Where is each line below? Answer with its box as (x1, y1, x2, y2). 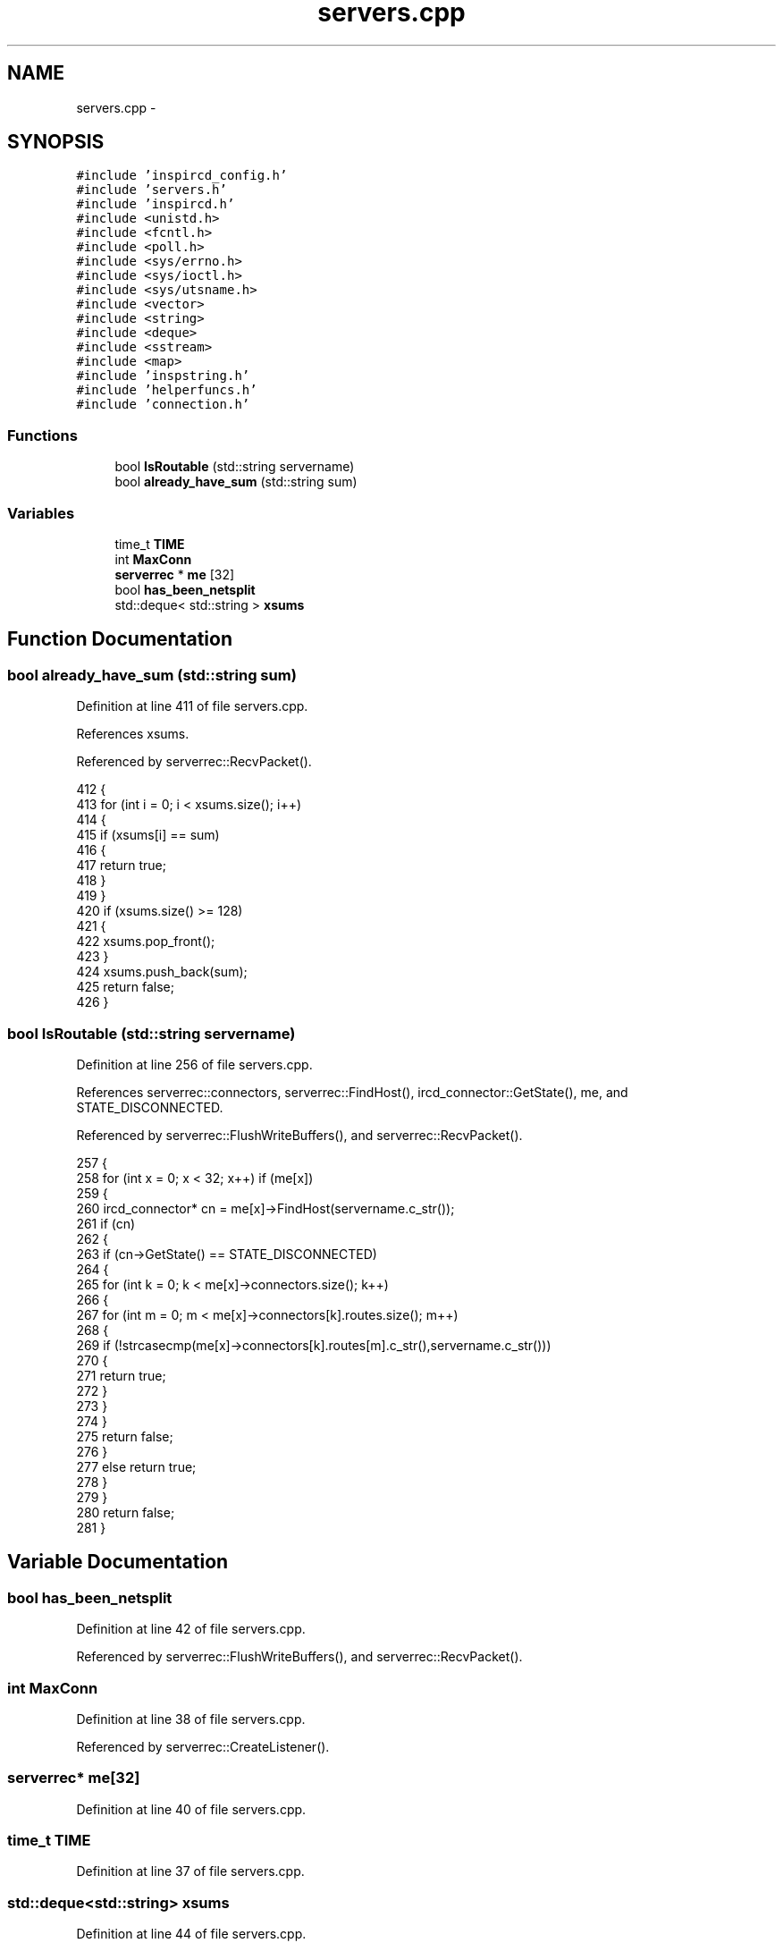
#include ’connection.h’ (76, 397, 250, 412)
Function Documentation (7, 628, 232, 651)
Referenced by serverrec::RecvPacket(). (76, 754, 312, 770)
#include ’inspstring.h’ (76, 368, 250, 384)
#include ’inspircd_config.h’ (76, 168, 288, 183)
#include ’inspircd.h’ (76, 197, 235, 212)
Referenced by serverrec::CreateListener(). (76, 1738, 330, 1754)
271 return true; (76, 1367, 166, 1383)
